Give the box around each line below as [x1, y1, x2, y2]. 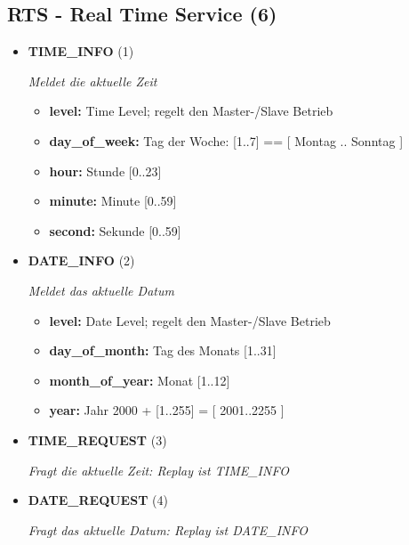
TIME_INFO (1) [28, 42, 134, 61]
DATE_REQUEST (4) [28, 491, 168, 509]
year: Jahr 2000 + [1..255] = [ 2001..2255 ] [49, 401, 285, 419]
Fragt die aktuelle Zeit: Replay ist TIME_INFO [28, 460, 289, 479]
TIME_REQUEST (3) [28, 430, 167, 449]
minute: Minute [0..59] [49, 191, 177, 210]
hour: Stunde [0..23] [49, 161, 162, 180]
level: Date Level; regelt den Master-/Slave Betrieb [49, 311, 331, 329]
